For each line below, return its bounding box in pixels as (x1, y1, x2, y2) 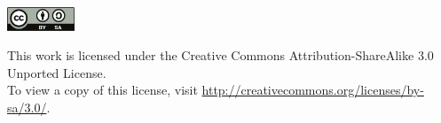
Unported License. (7, 63, 106, 81)
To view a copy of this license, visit (7, 81, 198, 99)
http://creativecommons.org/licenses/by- (201, 81, 424, 99)
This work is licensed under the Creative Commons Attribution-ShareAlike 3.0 (7, 46, 434, 65)
